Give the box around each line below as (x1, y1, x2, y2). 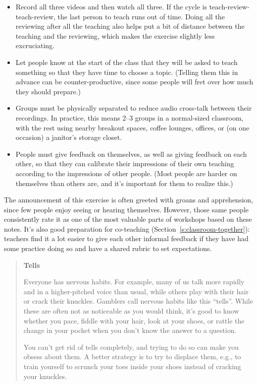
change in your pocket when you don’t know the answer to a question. (23, 325, 237, 335)
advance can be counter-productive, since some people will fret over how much (15, 76, 254, 87)
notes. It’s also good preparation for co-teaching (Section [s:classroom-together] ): (4, 223, 250, 234)
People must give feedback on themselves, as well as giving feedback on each (15, 148, 247, 159)
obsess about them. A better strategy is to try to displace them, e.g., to (23, 351, 241, 362)
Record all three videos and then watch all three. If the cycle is (15, 1, 207, 11)
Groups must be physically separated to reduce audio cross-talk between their (15, 103, 252, 113)
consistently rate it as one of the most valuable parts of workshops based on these (4, 214, 252, 224)
